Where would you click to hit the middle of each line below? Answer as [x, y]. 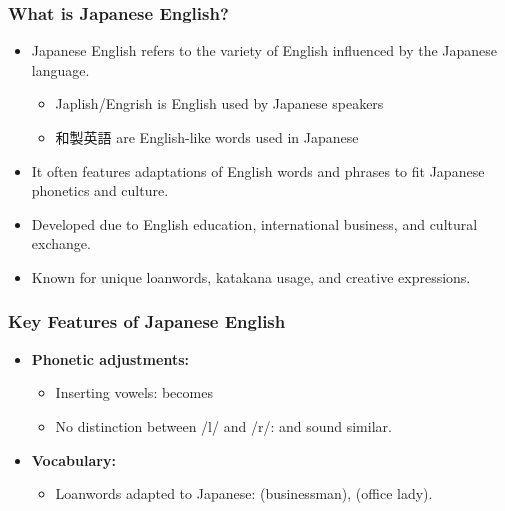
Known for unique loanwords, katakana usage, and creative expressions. [251, 276]
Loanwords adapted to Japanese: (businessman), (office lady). [244, 493]
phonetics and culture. [100, 190]
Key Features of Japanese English [147, 321]
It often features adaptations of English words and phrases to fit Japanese [258, 170]
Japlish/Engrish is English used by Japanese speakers [219, 103]
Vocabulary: [73, 459]
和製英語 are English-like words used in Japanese [207, 137]
